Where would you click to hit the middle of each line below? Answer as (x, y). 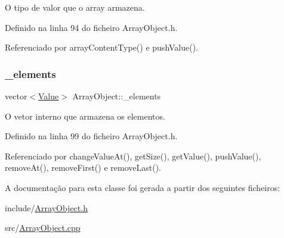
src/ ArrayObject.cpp (43, 228)
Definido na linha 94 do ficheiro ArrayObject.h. (91, 27)
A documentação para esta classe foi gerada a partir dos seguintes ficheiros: (143, 187)
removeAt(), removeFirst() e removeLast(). (83, 167)
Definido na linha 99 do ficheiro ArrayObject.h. (91, 136)
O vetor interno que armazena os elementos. (85, 116)
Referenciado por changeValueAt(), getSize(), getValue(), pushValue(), (133, 156)
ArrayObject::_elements (117, 96)
